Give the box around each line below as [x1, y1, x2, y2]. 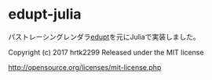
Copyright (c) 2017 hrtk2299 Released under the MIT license [8, 47, 204, 57]
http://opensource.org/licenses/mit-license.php [8, 62, 162, 71]
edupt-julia [8, 5, 82, 23]
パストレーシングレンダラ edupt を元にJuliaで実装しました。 [8, 32, 200, 41]
